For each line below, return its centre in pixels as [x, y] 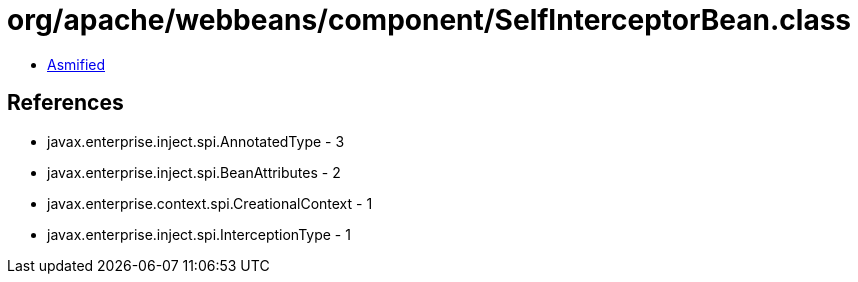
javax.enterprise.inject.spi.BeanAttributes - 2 [194, 172]
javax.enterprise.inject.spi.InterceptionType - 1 [199, 234]
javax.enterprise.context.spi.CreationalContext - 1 [210, 203]
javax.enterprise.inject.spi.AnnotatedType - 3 [196, 141]
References [65, 103]
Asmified [76, 64]
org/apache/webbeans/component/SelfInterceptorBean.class [429, 20]
